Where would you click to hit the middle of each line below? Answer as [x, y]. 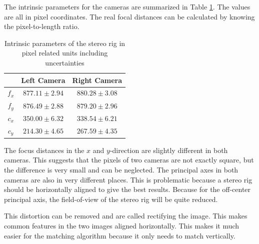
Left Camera [43, 80]
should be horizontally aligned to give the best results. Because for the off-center [127, 189]
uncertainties [65, 62]
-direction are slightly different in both [169, 150]
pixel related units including [65, 53]
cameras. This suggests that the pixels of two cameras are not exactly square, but [129, 160]
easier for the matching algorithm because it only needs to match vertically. [120, 235]
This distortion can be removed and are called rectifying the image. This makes [126, 216]
